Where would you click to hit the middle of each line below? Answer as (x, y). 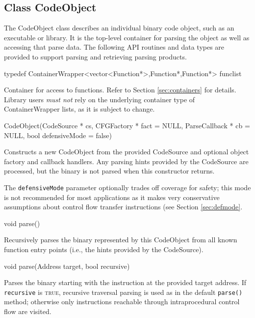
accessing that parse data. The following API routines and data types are (114, 47)
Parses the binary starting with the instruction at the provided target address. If (125, 282)
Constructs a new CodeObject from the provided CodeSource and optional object (127, 152)
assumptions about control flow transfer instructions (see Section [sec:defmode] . (123, 207)
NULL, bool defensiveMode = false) (58, 135)
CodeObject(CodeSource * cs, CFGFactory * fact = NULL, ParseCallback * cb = (127, 125)
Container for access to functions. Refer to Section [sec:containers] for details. (120, 90)
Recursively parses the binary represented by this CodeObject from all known (121, 240)
